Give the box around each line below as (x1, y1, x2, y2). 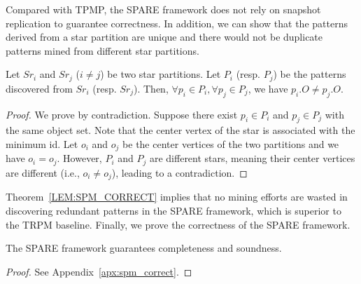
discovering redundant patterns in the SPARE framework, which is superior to (6, 203, 341, 217)
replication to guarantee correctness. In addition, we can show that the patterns (6, 15, 348, 30)
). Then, (134, 81, 169, 95)
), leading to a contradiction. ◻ (111, 165, 248, 180)
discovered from (6, 81, 73, 95)
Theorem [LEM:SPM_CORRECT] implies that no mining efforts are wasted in (6, 189, 348, 204)
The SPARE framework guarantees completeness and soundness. (6, 241, 282, 255)
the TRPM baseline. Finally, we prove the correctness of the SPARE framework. (6, 217, 351, 231)
